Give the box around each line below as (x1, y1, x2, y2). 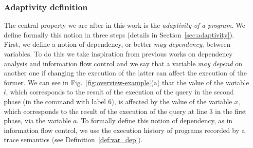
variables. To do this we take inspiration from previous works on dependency (4, 49, 233, 58)
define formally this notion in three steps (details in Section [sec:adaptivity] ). (4, 29, 235, 39)
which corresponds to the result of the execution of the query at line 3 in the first (4, 106, 247, 116)
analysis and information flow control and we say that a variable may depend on (4, 58, 242, 68)
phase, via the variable (4, 115, 71, 126)
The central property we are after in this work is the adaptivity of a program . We (4, 20, 245, 30)
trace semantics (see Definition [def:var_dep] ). (4, 134, 143, 145)
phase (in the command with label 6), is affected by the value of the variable (4, 96, 232, 106)
